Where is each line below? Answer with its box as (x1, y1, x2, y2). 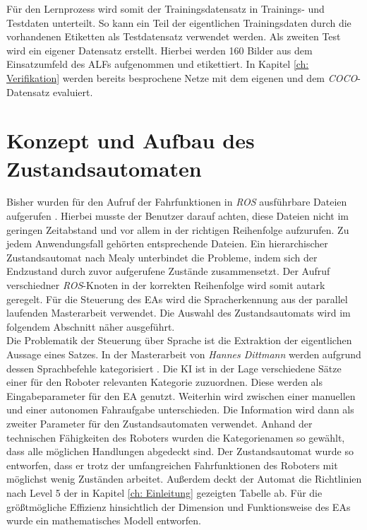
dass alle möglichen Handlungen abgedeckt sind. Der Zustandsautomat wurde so (6, 444, 354, 459)
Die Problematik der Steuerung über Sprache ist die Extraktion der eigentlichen (6, 333, 352, 348)
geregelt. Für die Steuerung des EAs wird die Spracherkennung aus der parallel (6, 291, 348, 306)
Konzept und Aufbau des (6, 126, 255, 155)
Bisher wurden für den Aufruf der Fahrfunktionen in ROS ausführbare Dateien (6, 194, 347, 209)
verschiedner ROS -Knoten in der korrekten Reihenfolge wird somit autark (6, 278, 325, 293)
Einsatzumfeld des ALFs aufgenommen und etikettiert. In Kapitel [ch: (6, 57, 309, 71)
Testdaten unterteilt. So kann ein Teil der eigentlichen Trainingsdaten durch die (6, 15, 351, 30)
